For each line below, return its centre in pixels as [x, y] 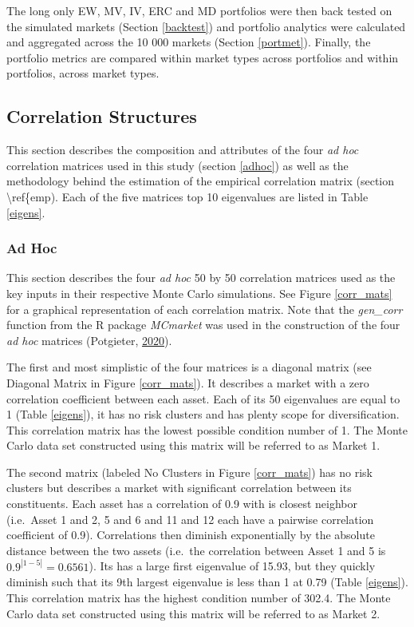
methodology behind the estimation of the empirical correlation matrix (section [201, 181]
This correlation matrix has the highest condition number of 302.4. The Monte [199, 598]
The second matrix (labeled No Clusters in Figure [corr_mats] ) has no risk [190, 472]
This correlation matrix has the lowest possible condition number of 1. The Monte [207, 429]
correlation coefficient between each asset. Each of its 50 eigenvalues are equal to [203, 398]
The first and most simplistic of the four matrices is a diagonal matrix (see [189, 367]
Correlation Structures [102, 116]
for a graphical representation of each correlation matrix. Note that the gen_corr [205, 309]
